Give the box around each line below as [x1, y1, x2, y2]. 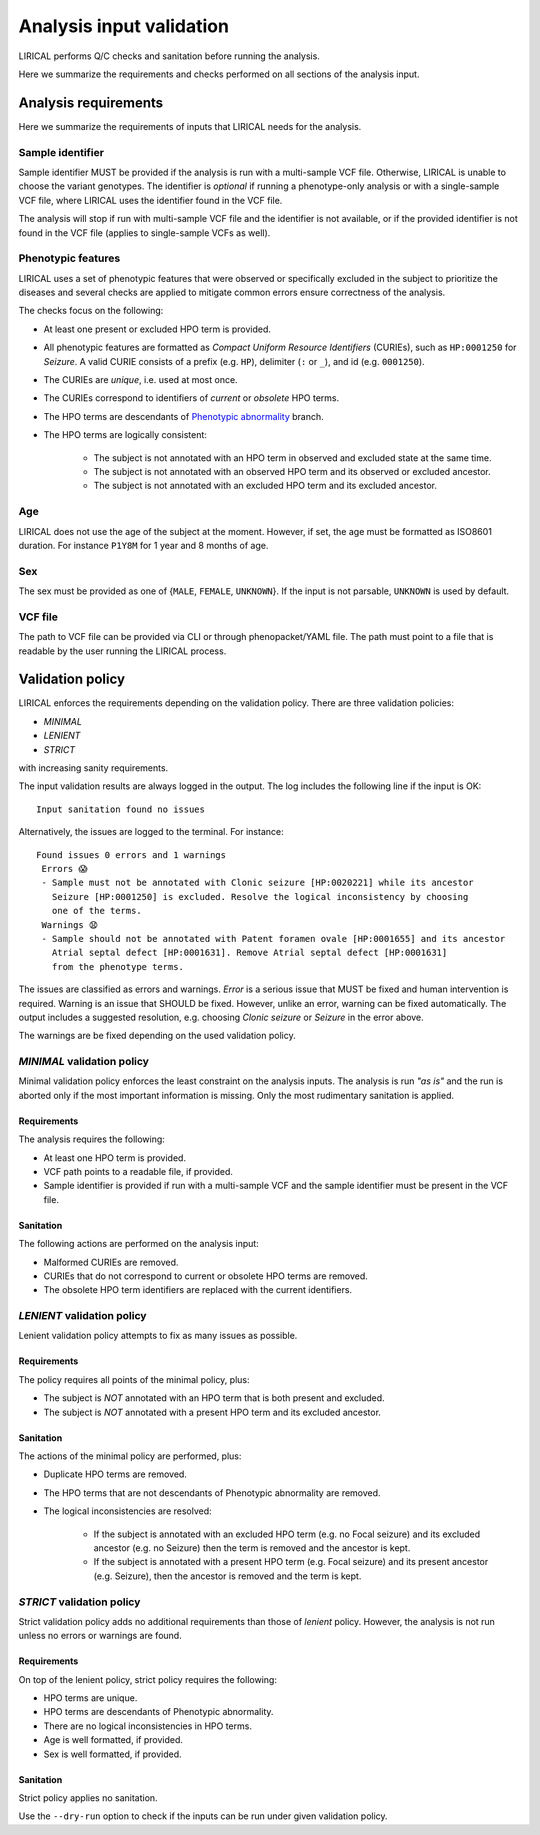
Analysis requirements [18, 94, 164, 111]
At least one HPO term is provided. [43, 1151, 187, 1164]
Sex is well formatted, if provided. [43, 1748, 182, 1760]
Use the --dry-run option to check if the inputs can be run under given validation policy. [18, 1810, 389, 1822]
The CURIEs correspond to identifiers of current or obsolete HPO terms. [43, 392, 340, 404]
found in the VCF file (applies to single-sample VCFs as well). [18, 226, 271, 239]
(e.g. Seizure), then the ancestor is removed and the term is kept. [93, 1570, 362, 1582]
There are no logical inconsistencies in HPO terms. [43, 1720, 252, 1732]
